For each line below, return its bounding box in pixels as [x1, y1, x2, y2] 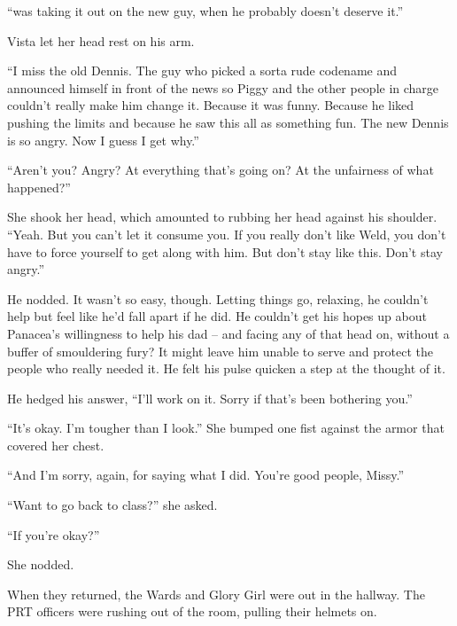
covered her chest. [7, 435, 105, 454]
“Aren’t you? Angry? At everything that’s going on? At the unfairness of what [7, 160, 434, 179]
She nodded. [7, 555, 74, 574]
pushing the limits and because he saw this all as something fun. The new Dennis [7, 113, 449, 131]
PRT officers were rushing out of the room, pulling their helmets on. [7, 602, 377, 621]
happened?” [7, 177, 71, 196]
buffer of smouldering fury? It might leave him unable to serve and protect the [7, 341, 434, 360]
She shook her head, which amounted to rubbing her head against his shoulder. [7, 207, 438, 226]
